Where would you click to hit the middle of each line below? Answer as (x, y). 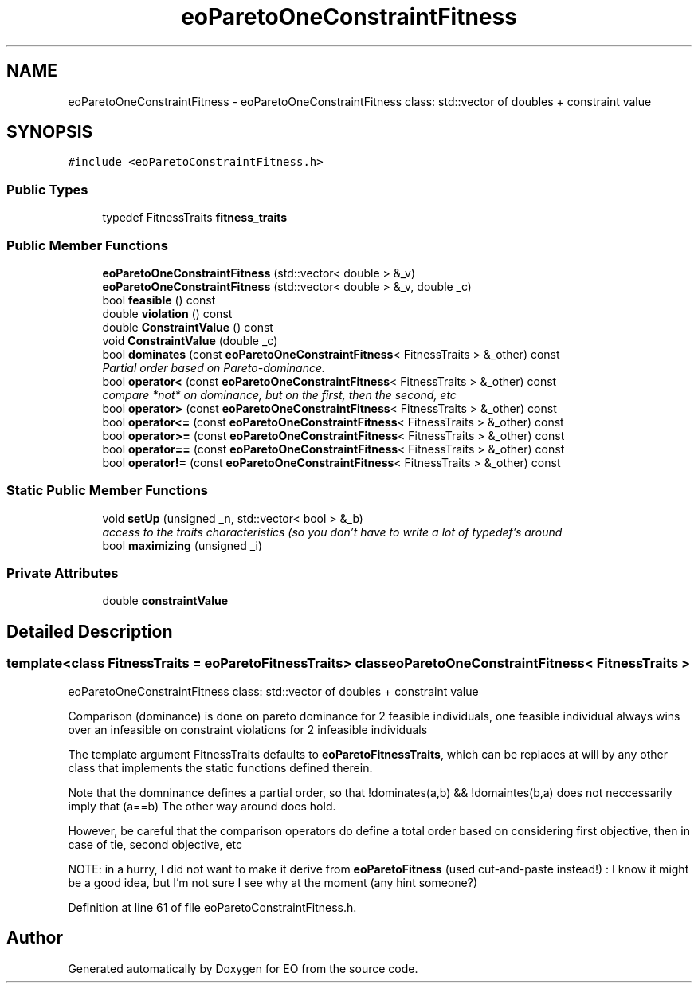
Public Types (47, 189)
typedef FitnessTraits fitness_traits (195, 218)
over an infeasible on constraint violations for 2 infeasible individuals (248, 729)
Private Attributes (63, 573)
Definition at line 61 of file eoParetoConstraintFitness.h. (212, 907)
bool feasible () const (159, 300)
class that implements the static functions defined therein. (220, 767)
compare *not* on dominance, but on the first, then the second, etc (279, 394)
